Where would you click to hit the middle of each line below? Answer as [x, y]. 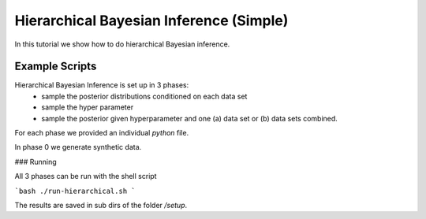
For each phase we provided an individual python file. [102, 133]
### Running [35, 161]
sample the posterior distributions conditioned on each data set [144, 96]
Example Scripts [56, 67]
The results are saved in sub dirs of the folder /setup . [101, 205]
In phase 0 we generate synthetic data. [78, 147]
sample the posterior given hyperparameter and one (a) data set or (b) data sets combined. [190, 118]
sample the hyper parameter [88, 107]
